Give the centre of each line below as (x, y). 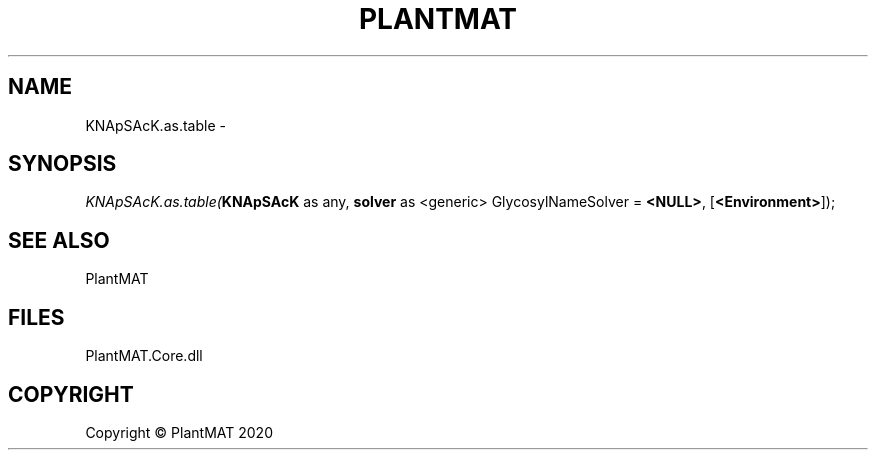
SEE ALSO (59, 240)
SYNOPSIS (62, 164)
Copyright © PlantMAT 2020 (179, 432)
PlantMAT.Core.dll (144, 356)
